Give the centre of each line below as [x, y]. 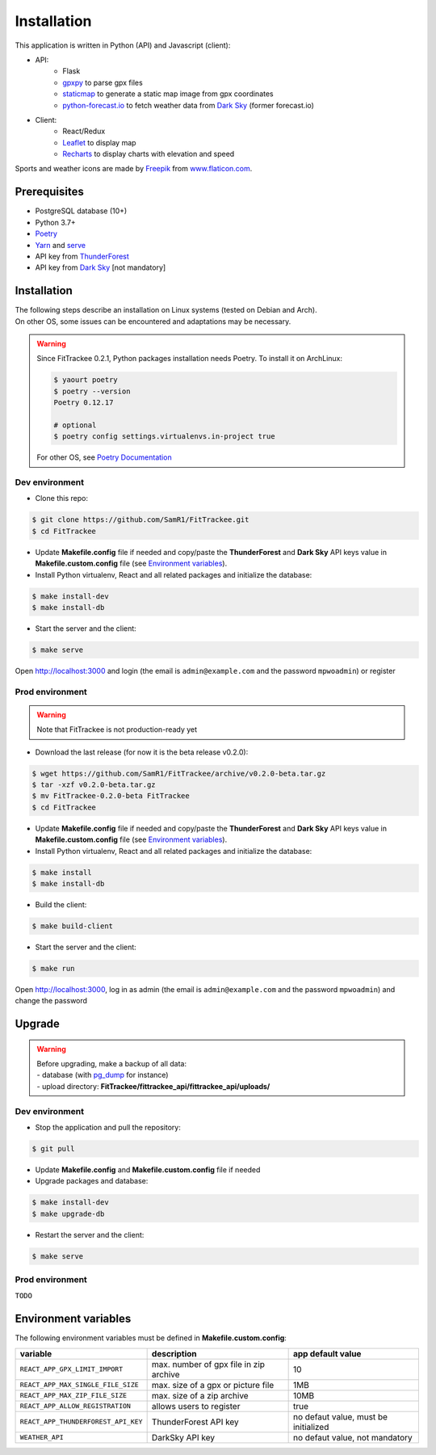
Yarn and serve [61, 245]
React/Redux [84, 131]
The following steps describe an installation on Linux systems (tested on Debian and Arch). [166, 310]
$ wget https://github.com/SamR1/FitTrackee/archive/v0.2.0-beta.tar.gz [179, 773]
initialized [311, 1427]
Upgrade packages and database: [92, 1181]
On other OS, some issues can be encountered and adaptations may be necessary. [153, 321]
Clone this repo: [62, 498]
